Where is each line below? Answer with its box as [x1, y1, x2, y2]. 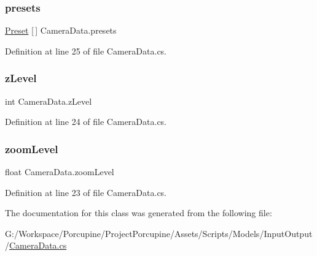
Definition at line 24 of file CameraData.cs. [5, 115, 167, 128]
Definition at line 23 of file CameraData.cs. [5, 186, 167, 198]
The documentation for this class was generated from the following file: [5, 206, 272, 219]
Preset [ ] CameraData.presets [5, 24, 117, 37]
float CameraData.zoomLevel [5, 165, 114, 178]
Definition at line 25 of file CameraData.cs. [5, 44, 167, 57]
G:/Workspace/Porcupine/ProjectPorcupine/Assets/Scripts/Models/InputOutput [5, 227, 313, 239]
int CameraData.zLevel [5, 94, 92, 107]
